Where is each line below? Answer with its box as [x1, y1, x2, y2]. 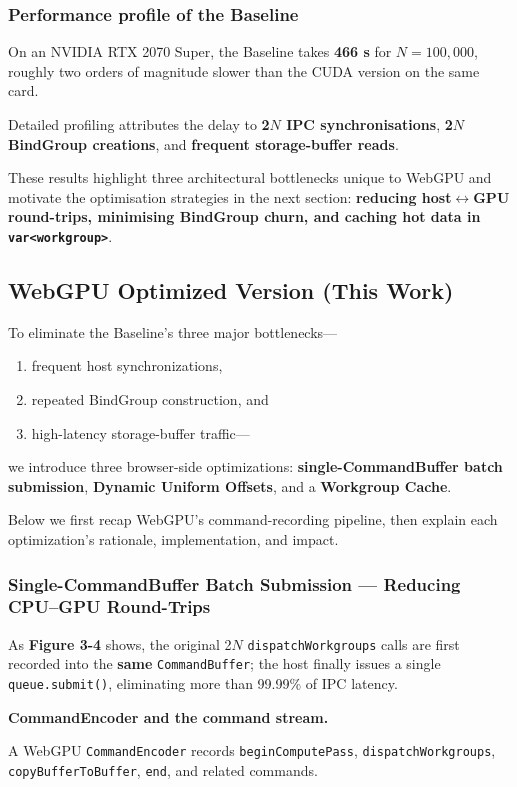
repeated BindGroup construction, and [31, 389, 269, 410]
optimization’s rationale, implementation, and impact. [8, 528, 339, 549]
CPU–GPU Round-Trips [8, 594, 211, 619]
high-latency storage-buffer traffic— [31, 422, 250, 443]
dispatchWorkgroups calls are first [247, 633, 460, 654]
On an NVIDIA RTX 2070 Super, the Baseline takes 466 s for [8, 41, 392, 62]
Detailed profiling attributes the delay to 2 [8, 114, 270, 134]
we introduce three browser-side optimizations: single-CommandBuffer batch [8, 456, 503, 477]
